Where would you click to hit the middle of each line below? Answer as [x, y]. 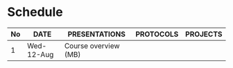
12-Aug [41, 54]
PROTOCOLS [157, 34]
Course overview [92, 46]
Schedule [35, 12]
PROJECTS [204, 34]
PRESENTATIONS [97, 34]
